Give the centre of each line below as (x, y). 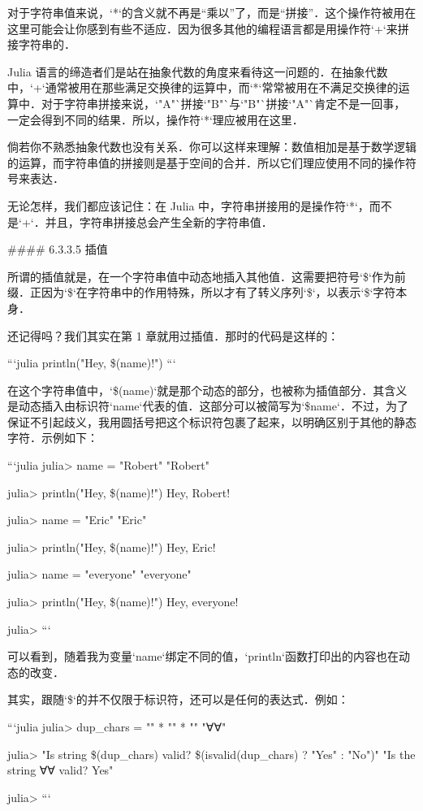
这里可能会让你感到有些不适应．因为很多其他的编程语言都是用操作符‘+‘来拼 (208, 28)
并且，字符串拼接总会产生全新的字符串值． (159, 221)
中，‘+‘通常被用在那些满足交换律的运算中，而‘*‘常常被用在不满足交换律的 (203, 87)
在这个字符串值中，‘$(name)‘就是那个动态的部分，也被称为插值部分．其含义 (207, 390)
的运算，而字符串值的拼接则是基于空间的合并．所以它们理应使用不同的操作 (206, 162)
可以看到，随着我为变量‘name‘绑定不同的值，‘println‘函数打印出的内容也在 (203, 656)
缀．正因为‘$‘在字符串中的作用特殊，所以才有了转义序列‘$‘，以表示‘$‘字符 (202, 292)
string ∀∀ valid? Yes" (60, 770)
